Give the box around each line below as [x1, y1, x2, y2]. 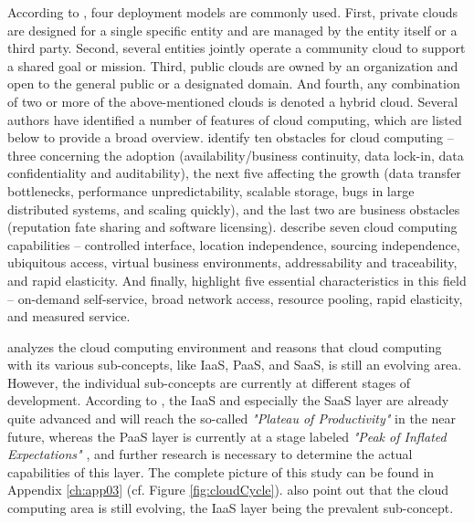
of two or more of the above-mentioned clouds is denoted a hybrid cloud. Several [7, 91, 458, 110]
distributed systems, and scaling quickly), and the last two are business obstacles [7, 199, 460, 218]
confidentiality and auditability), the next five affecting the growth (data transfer [7, 163, 461, 183]
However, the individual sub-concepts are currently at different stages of [7, 372, 411, 392]
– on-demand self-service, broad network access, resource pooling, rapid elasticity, [7, 288, 463, 308]
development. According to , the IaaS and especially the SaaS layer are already [7, 391, 449, 410]
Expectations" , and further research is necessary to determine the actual [7, 445, 413, 464]
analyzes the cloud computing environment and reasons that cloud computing [7, 337, 442, 356]
